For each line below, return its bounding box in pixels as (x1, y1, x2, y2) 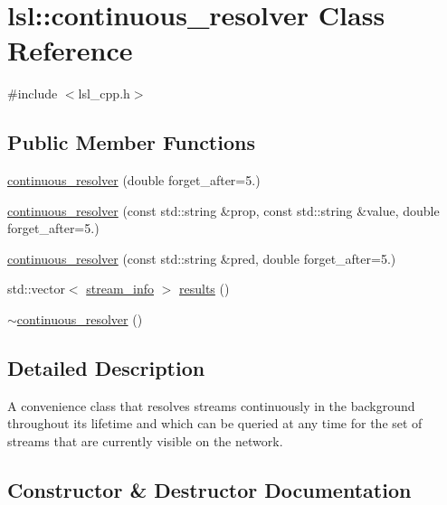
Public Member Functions (7, 128, 255, 156)
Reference (7, 32, 133, 69)
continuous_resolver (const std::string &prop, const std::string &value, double (7, 201, 440, 220)
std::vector (7, 279, 65, 298)
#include (7, 84, 58, 103)
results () (179, 279, 230, 298)
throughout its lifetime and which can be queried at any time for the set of (7, 414, 423, 433)
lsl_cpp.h (78, 84, 130, 103)
